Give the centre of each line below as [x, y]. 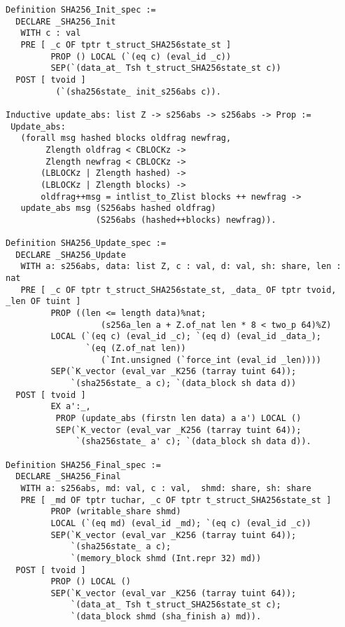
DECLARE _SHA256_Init [66, 21]
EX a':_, [71, 407]
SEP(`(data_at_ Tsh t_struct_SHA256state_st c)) [166, 68]
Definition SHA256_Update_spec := [86, 243]
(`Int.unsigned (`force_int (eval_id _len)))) [211, 360]
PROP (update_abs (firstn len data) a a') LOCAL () [178, 418]
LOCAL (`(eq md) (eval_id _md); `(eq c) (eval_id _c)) [181, 523]
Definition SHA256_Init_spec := [81, 10]
